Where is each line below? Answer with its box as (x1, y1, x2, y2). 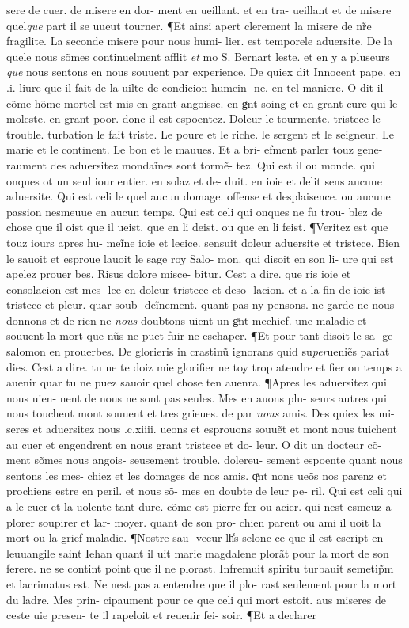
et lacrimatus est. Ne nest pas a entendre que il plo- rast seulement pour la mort (6, 575, 397, 592)
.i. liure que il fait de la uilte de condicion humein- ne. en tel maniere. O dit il (6, 78, 384, 95)
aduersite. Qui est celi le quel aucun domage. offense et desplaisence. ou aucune (6, 188, 391, 204)
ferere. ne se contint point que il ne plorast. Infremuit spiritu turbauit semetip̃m (6, 560, 394, 577)
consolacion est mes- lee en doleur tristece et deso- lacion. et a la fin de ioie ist (6, 280, 386, 297)
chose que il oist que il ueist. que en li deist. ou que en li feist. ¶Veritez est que (6, 219, 388, 235)
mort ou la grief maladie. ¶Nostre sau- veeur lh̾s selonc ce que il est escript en (6, 529, 384, 546)
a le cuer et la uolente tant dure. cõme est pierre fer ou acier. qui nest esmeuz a (6, 498, 392, 514)
